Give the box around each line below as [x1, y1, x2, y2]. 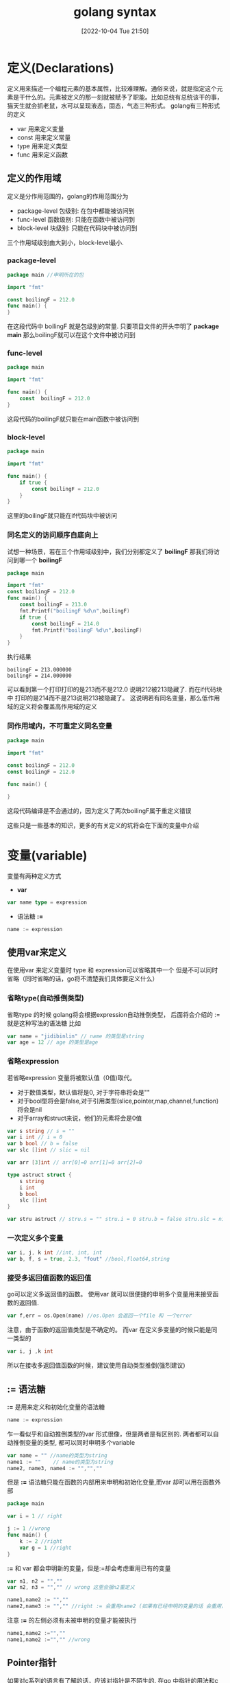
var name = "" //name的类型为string [7, 1452, 107, 1459]
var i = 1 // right [7, 1513, 63, 1520]
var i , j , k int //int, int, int [7, 1249, 103, 1257]
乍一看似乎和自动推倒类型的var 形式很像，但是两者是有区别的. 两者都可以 [7, 1430, 214, 1438]
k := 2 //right [19, 1537, 63, 1545]
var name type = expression [7, 899, 88, 906]
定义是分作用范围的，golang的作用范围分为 [7, 192, 129, 200]
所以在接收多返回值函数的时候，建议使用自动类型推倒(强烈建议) [7, 1361, 186, 1370]
